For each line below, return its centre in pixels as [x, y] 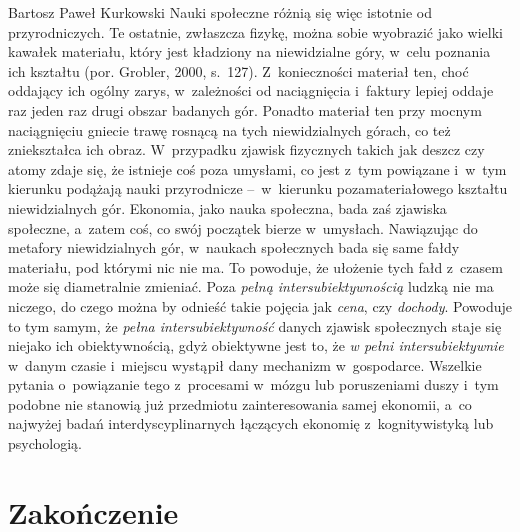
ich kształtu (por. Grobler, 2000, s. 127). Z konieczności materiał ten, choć [238, 70]
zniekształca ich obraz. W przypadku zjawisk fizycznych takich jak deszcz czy [246, 149]
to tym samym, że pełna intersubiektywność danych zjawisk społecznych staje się [255, 325]
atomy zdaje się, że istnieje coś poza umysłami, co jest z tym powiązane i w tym [257, 168]
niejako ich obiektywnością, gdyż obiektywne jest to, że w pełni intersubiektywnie [256, 345]
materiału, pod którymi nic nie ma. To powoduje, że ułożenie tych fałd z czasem [255, 266]
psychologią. [45, 443]
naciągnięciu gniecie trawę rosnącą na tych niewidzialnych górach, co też [229, 129]
